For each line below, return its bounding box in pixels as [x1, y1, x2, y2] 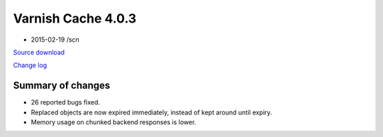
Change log [13, 61, 48, 70]
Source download [13, 48, 65, 56]
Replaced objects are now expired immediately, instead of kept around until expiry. [30, 108, 272, 117]
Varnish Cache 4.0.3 [13, 11, 137, 26]
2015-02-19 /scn [30, 35, 79, 44]
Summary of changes [13, 80, 111, 92]
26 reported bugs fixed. [30, 98, 101, 107]
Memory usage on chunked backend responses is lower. [30, 118, 196, 126]
